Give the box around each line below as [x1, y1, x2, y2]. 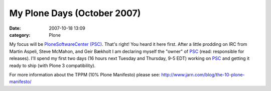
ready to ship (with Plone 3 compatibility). [9, 62, 96, 68]
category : [9, 32, 31, 38]
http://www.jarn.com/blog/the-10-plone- [161, 71, 245, 77]
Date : [9, 25, 21, 31]
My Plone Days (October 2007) [9, 8, 141, 19]
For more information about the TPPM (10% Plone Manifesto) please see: [9, 71, 161, 77]
